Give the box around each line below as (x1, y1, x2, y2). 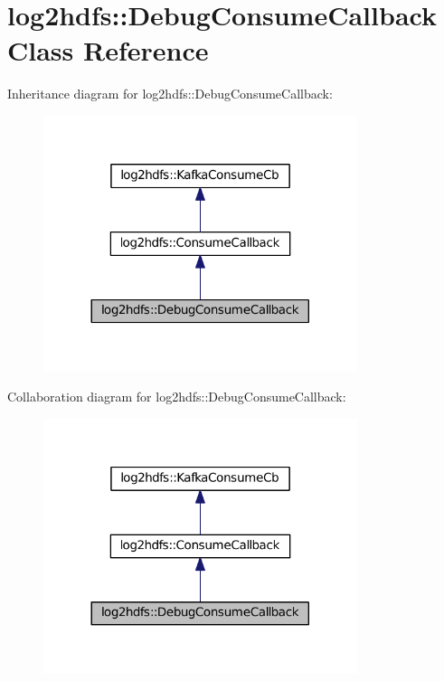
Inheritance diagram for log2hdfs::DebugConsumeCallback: (7, 84, 333, 103)
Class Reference (7, 32, 209, 69)
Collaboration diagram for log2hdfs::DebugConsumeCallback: (7, 387, 346, 406)
